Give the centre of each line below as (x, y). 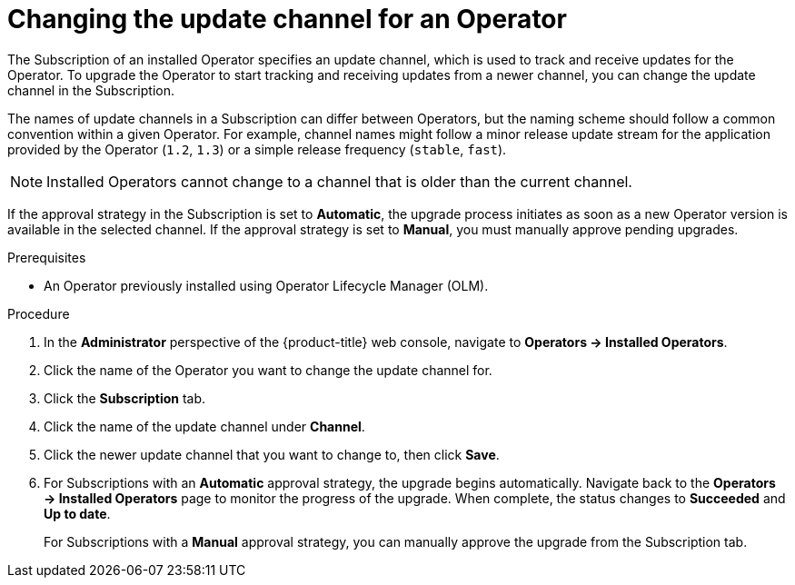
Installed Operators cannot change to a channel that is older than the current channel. (339, 181)
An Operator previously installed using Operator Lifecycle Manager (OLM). (266, 285)
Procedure (39, 313)
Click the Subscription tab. (125, 398)
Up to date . (77, 513)
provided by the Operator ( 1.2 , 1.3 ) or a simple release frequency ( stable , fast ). (257, 149)
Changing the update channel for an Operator (287, 19)
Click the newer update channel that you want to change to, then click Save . (272, 454)
